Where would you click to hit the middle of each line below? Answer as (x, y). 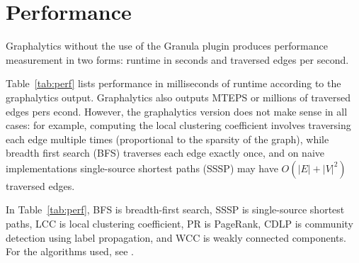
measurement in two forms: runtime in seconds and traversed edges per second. (177, 59)
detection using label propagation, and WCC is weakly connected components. (176, 237)
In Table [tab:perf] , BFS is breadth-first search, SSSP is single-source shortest (175, 209)
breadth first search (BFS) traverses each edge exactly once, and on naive (165, 153)
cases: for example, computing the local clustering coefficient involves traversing (178, 125)
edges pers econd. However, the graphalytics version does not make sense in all (177, 111)
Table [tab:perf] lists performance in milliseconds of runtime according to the (173, 83)
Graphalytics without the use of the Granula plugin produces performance (167, 46)
